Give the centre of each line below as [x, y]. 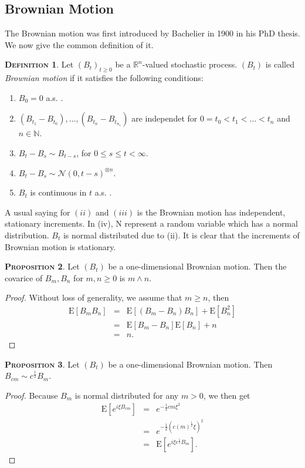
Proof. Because [31, 395]
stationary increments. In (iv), [59, 223]
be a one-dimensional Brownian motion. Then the [197, 266]
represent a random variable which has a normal [211, 223]
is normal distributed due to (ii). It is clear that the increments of [181, 235]
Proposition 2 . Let [42, 266]
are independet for [165, 118]
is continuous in [58, 192]
